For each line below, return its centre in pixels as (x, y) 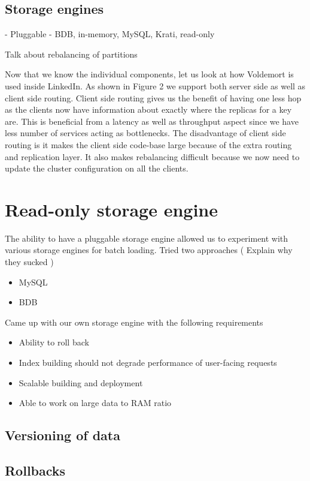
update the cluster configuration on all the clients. (97, 168)
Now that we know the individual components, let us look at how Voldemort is (149, 74)
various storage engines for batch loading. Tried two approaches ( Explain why (149, 250)
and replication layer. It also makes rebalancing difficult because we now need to (152, 156)
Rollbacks (35, 470)
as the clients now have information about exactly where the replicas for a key (148, 109)
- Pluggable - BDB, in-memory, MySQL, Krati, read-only (110, 34)
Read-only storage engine (111, 209)
